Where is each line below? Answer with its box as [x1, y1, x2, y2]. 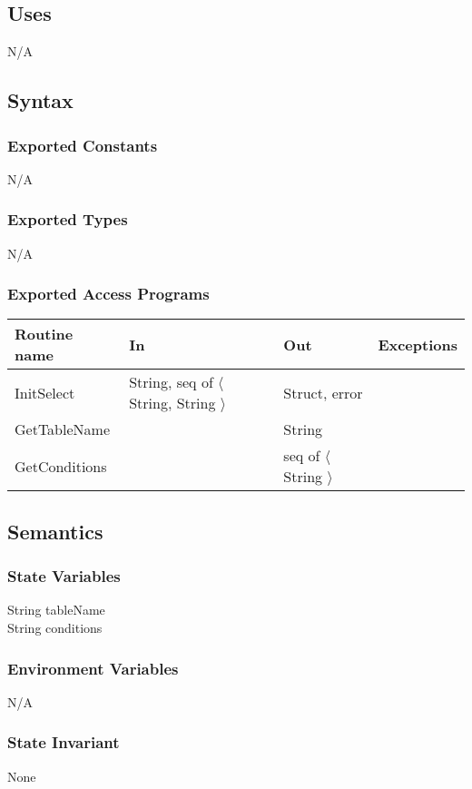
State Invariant [7, 731, 120, 754]
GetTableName [15, 419, 110, 440]
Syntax [7, 86, 74, 114]
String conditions [7, 618, 103, 637]
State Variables [7, 565, 121, 587]
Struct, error [283, 381, 363, 403]
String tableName [7, 600, 105, 619]
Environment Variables [7, 656, 179, 679]
